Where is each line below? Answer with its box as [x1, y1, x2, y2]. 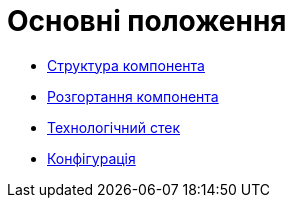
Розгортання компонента [47, 87, 219, 105]
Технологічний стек [47, 118, 180, 136]
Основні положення [7, 4, 287, 38]
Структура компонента [47, 56, 205, 74]
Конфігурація [47, 149, 136, 167]
